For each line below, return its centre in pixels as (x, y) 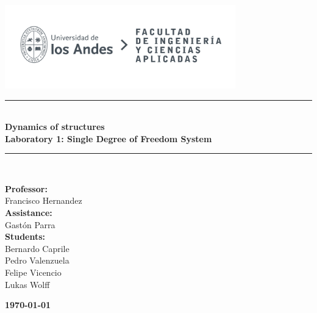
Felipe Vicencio (33, 272)
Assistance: (29, 213)
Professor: (26, 188)
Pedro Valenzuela (37, 260)
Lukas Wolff (27, 284)
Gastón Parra (30, 224)
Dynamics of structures (55, 127)
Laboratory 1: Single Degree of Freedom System (109, 138)
